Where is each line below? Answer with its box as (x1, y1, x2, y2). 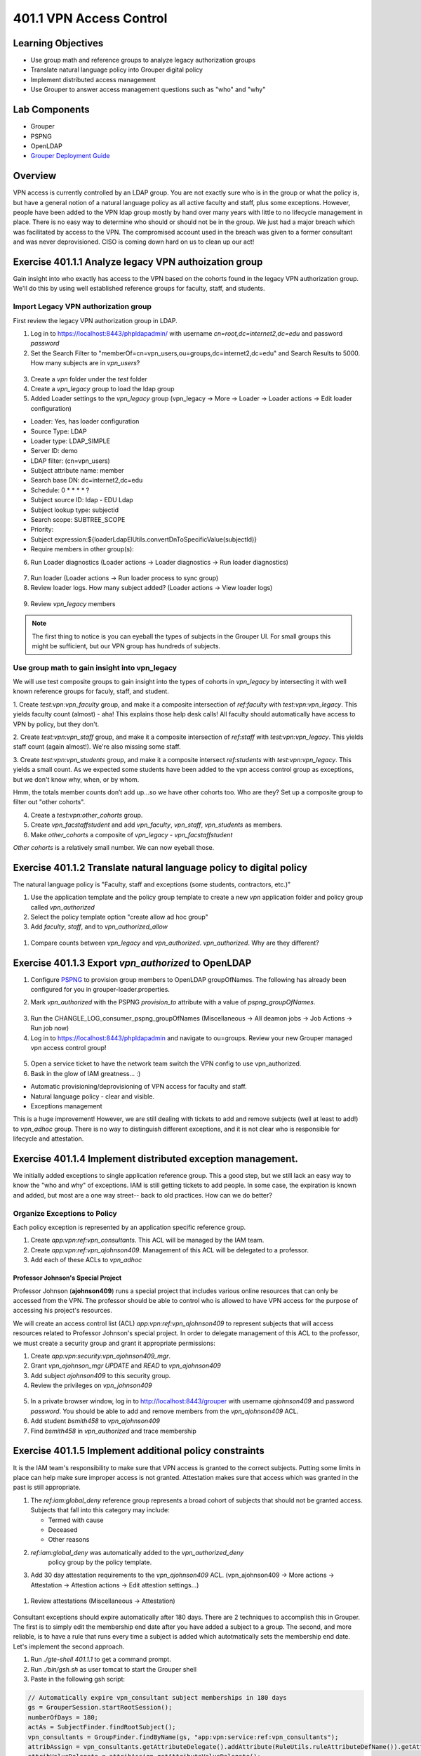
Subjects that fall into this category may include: (30, 1506, 170, 1514)
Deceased (48, 1525, 78, 1534)
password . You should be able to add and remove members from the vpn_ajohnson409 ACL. (30, 1407, 299, 1415)
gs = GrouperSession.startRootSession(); (27, 1703, 173, 1712)
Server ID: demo (30, 447, 78, 455)
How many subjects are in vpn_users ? (30, 359, 140, 367)
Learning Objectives (13, 37, 104, 49)
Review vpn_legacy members (30, 599, 116, 608)
